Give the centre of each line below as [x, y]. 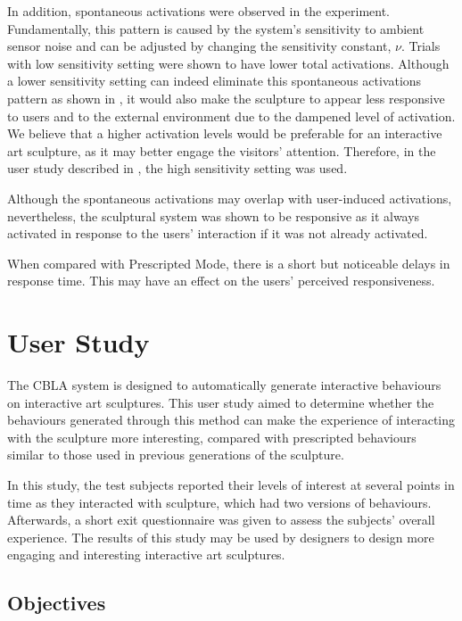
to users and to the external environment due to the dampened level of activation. [231, 116]
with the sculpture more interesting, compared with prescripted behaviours [212, 437]
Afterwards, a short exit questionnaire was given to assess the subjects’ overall [221, 520]
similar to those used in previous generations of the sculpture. [176, 455]
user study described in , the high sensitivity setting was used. [177, 168]
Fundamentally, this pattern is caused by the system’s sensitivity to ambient [216, 28]
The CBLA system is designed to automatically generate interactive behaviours [224, 385]
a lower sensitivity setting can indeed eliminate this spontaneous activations [214, 81]
